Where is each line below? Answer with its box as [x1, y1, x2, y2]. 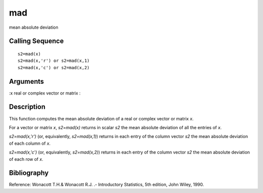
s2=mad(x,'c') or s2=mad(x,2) [18, 65, 90, 70]
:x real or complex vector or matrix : [9, 90, 81, 96]
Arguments [9, 77, 44, 85]
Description [9, 103, 46, 111]
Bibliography [9, 169, 49, 177]
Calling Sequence [9, 37, 64, 45]
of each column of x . [9, 140, 51, 146]
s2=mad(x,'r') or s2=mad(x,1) [18, 58, 90, 63]
